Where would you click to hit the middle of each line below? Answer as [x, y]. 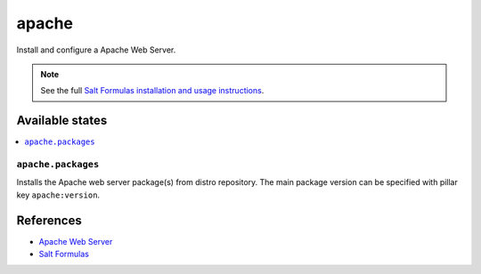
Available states [62, 121]
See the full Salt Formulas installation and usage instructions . [152, 91]
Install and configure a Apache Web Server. [96, 50]
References [49, 220]
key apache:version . [58, 195]
